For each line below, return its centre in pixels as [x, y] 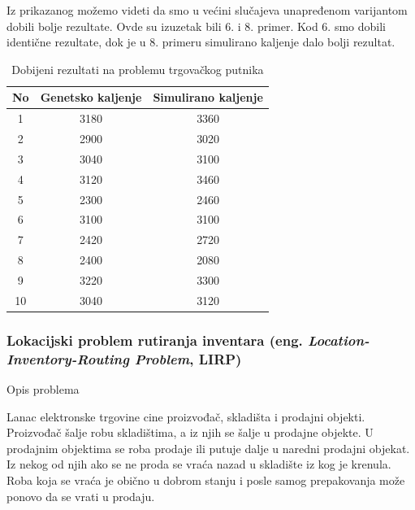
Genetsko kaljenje [91, 97]
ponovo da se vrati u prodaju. [81, 496]
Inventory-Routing [68, 358]
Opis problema [43, 389]
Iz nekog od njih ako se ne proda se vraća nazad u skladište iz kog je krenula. [199, 464]
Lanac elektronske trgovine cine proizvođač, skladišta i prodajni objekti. [186, 416]
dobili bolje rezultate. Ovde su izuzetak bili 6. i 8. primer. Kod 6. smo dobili [196, 26]
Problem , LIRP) [188, 358]
